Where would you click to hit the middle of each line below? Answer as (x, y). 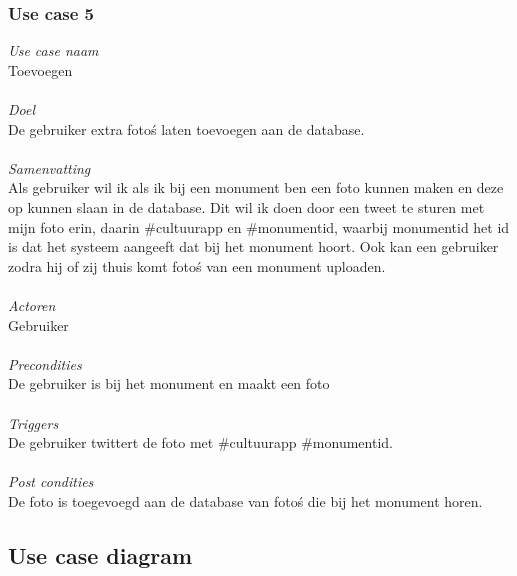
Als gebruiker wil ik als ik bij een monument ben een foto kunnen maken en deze (256, 187)
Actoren (32, 304)
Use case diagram (100, 554)
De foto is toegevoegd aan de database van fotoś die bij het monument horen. (245, 500)
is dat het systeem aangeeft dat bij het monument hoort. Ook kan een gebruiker (253, 246)
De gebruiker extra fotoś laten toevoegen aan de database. (186, 128)
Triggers (33, 422)
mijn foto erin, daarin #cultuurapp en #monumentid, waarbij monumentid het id (259, 226)
